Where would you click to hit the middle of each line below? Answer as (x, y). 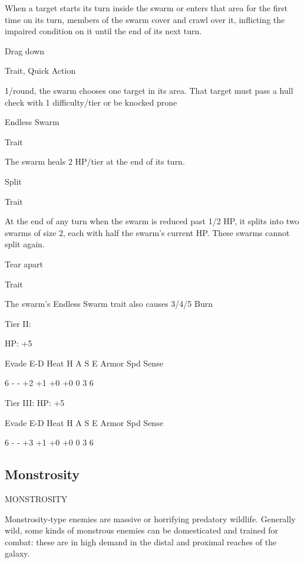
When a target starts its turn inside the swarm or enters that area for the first (146, 8)
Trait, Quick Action (40, 71)
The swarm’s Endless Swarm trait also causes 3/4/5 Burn (109, 304)
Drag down (25, 50)
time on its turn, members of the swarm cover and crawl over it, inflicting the (145, 19)
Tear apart (24, 264)
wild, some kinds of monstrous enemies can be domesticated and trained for (142, 530)
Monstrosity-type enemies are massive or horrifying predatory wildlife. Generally (150, 518)
